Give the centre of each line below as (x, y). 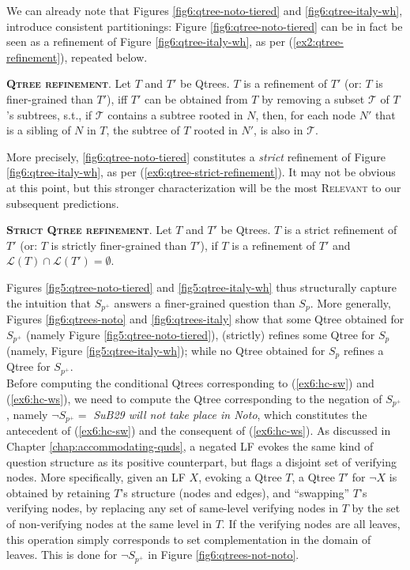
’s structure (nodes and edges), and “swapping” (235, 492)
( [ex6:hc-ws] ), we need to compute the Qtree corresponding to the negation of (194, 398)
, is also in (278, 130)
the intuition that (49, 302)
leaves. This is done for (62, 555)
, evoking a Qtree (240, 477)
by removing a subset (313, 98)
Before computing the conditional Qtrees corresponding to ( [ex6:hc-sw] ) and (190, 382)
